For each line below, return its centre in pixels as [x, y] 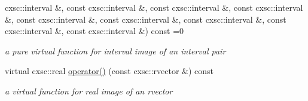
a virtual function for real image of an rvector [89, 91]
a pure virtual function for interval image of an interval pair [115, 51]
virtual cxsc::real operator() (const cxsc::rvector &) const [109, 71]
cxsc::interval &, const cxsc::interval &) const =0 [94, 31]
